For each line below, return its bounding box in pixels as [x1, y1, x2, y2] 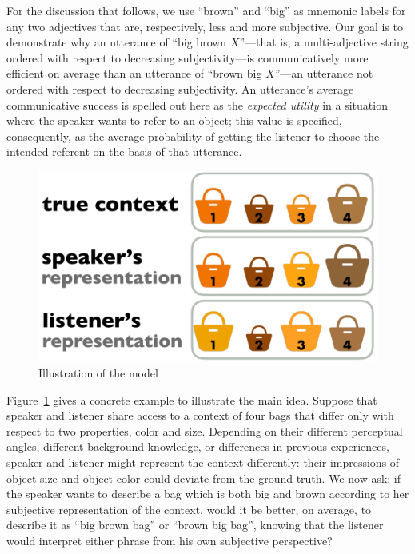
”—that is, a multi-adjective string [239, 34, 409, 50]
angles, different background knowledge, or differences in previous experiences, [6, 438, 389, 455]
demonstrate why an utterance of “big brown [6, 34, 227, 50]
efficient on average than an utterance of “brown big [6, 65, 262, 82]
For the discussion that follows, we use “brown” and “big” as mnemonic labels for [6, 2, 406, 18]
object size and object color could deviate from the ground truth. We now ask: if [6, 469, 401, 486]
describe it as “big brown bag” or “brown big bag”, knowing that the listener [6, 516, 384, 533]
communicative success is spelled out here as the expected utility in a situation [6, 96, 388, 113]
